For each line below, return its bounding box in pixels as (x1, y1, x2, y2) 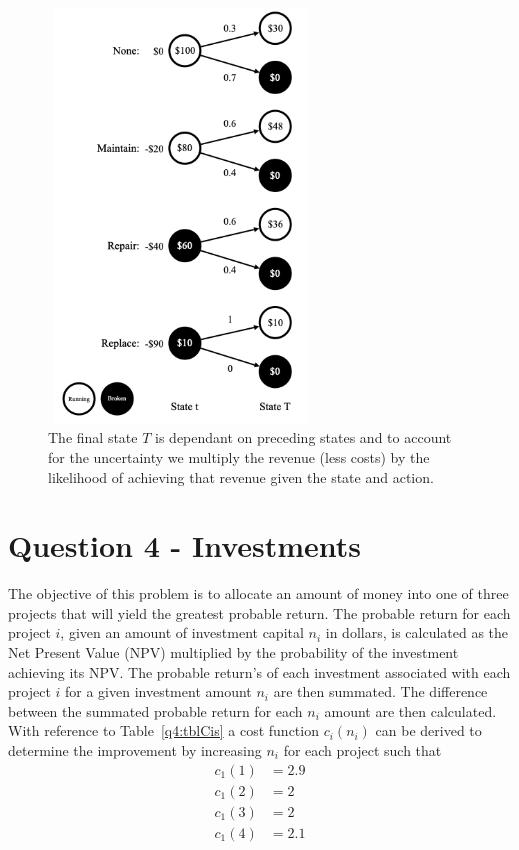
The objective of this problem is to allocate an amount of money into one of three (8, 583, 509, 604)
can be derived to (375, 720, 482, 741)
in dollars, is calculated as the (325, 622, 509, 643)
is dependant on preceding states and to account (155, 427, 452, 448)
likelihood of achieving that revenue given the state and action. (48, 466, 434, 487)
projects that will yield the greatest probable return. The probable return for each (8, 602, 511, 623)
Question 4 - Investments (8, 525, 362, 566)
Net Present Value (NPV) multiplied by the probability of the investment (8, 642, 459, 663)
